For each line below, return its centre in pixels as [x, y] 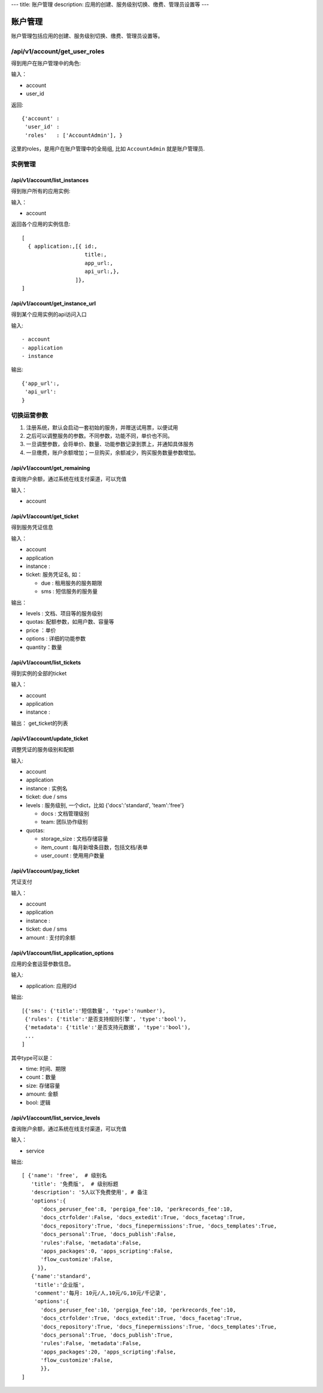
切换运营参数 [30, 416]
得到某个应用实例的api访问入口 [49, 314]
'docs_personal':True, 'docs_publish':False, [108, 1234]
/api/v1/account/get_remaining [51, 468]
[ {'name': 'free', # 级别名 [64, 1176]
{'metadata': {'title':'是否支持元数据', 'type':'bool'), [108, 1028]
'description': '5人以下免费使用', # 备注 [89, 1192]
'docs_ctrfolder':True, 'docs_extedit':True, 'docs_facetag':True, [141, 1318]
